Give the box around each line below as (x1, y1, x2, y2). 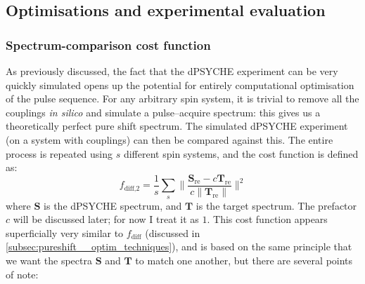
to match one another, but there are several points (135, 252, 353, 267)
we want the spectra (6, 252, 92, 267)
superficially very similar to (6, 225, 124, 240)
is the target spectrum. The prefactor (196, 198, 357, 212)
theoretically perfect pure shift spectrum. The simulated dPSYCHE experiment (6, 119, 348, 133)
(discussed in (145, 225, 200, 240)
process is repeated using (6, 146, 113, 161)
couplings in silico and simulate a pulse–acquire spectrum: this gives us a (6, 104, 321, 119)
